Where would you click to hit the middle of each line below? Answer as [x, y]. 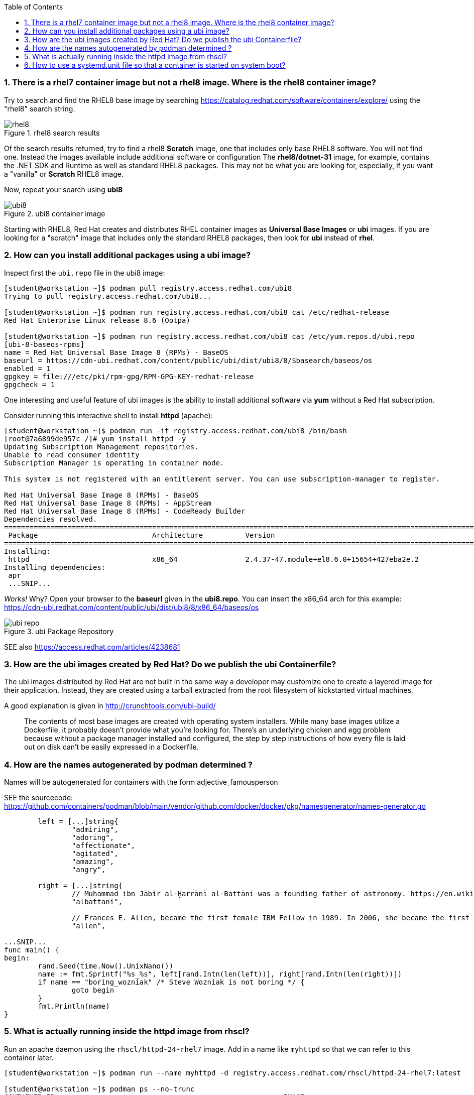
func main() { [32, 950]
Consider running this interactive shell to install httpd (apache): [108, 415]
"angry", [89, 870]
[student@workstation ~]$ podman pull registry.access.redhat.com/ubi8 [148, 288]
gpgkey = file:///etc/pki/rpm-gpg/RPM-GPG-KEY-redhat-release [129, 376]
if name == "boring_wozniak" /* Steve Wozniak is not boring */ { [171, 982]
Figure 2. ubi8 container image [55, 213]
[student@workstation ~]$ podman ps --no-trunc [99, 1089]
